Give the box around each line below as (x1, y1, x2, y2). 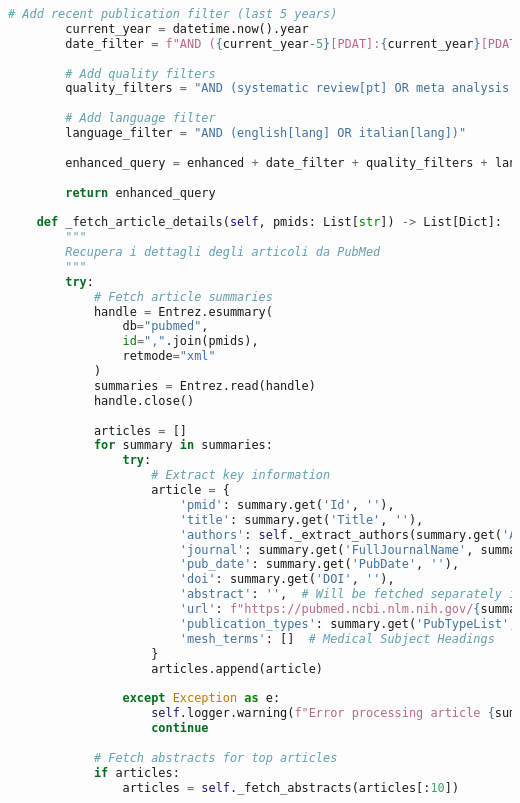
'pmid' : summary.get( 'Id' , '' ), (179, 497, 395, 512)
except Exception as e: (122, 691, 281, 706)
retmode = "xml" (122, 349, 216, 364)
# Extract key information (151, 468, 331, 483)
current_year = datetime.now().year (65, 21, 309, 36)
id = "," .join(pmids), (122, 334, 259, 349)
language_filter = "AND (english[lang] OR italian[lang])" (65, 126, 467, 140)
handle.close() (93, 393, 195, 408)
